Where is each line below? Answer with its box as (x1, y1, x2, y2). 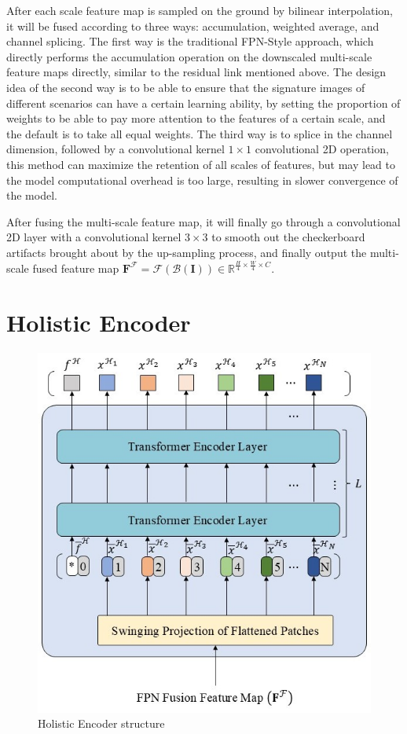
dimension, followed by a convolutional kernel (6, 141, 225, 157)
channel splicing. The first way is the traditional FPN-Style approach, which (6, 33, 374, 50)
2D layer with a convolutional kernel (6, 229, 181, 245)
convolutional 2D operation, (255, 141, 389, 157)
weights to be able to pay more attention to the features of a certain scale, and (6, 110, 386, 127)
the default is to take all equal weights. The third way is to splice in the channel (6, 125, 393, 141)
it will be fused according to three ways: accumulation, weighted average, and (6, 17, 379, 34)
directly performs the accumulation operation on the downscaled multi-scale (6, 48, 372, 64)
